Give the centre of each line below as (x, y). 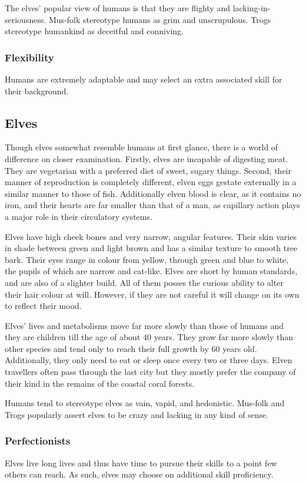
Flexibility (29, 57)
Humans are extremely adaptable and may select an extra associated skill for (144, 79)
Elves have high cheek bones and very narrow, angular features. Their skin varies (151, 236)
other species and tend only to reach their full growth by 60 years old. (131, 348)
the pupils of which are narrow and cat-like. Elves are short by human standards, (151, 271)
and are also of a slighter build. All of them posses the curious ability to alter (144, 282)
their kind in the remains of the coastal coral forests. (100, 383)
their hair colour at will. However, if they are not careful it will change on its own (152, 294)
